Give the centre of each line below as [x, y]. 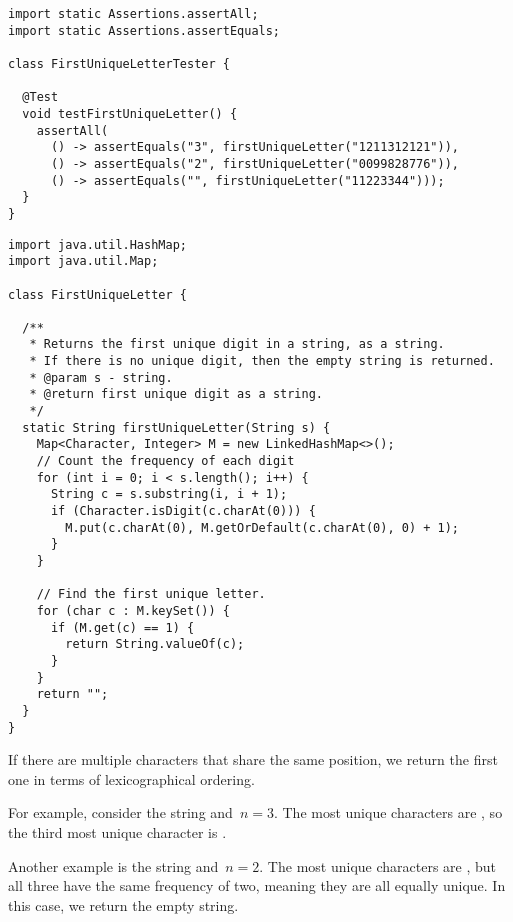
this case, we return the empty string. [123, 904]
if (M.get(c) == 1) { [122, 627]
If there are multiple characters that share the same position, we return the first [253, 759]
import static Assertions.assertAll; [133, 14]
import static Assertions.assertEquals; [144, 30]
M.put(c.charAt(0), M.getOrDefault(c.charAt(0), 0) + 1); [262, 527]
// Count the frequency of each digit [165, 461]
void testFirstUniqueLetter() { [130, 113]
